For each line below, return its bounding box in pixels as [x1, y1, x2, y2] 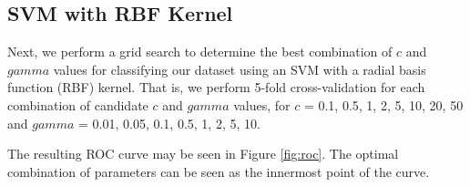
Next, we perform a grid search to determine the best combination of [7, 42, 393, 61]
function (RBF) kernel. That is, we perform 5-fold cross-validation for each [7, 78, 425, 97]
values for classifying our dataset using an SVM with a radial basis [53, 59, 426, 78]
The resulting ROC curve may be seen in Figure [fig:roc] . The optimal [7, 144, 399, 163]
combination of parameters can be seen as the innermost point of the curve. [7, 161, 430, 181]
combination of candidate [7, 95, 148, 114]
